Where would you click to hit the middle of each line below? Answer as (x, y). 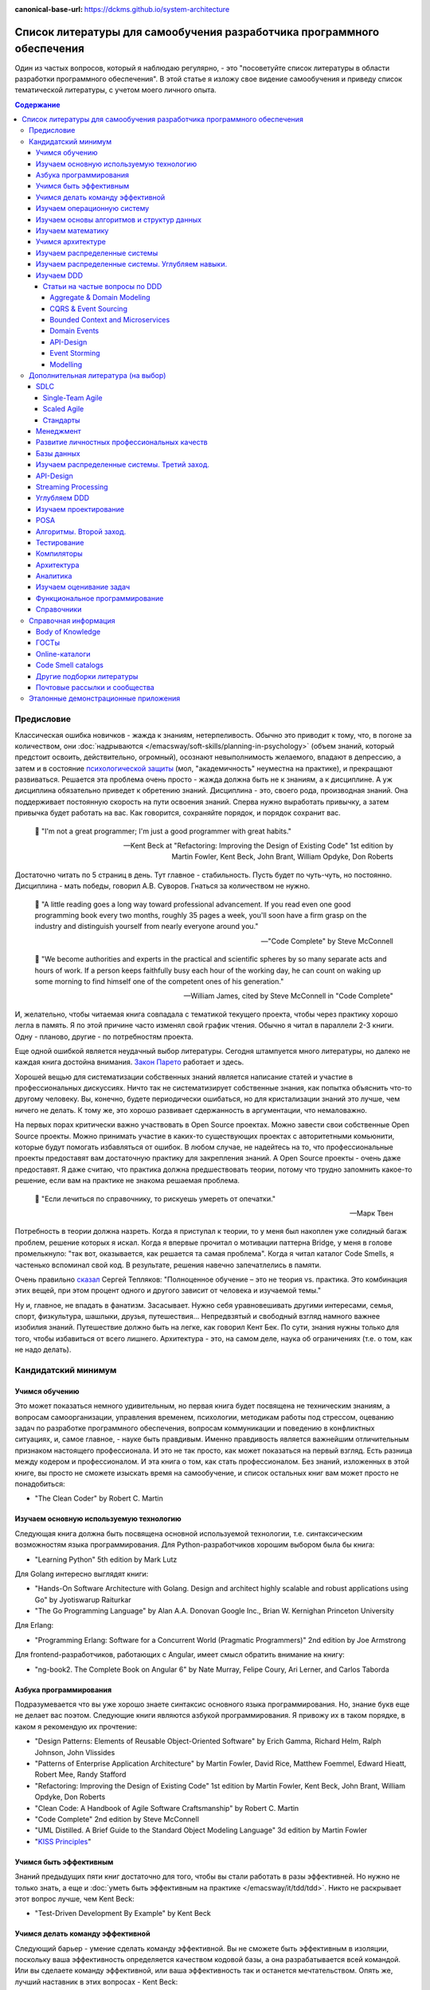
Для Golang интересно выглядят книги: (82, 1574)
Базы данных (58, 453)
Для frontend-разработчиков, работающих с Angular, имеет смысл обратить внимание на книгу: (180, 1655)
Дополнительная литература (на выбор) (98, 376)
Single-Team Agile (72, 397)
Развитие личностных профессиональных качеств (122, 443)
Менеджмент (59, 431)
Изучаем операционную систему (93, 209)
